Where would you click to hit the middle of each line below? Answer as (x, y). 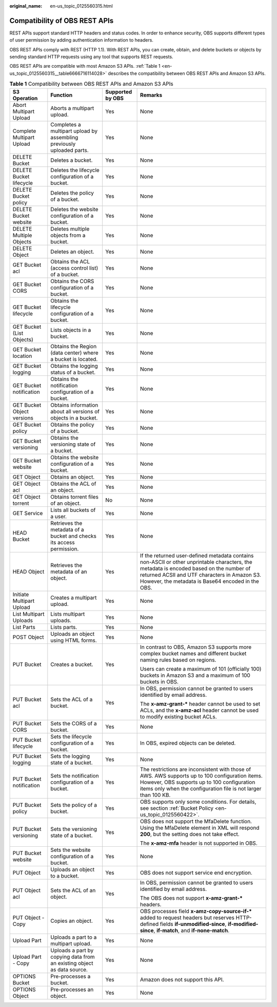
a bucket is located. (74, 359)
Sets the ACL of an (73, 890)
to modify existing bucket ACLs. (179, 716)
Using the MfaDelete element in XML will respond (200, 828)
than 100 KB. (155, 795)
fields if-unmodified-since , (193, 924)
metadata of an (69, 572)
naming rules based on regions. (178, 660)
